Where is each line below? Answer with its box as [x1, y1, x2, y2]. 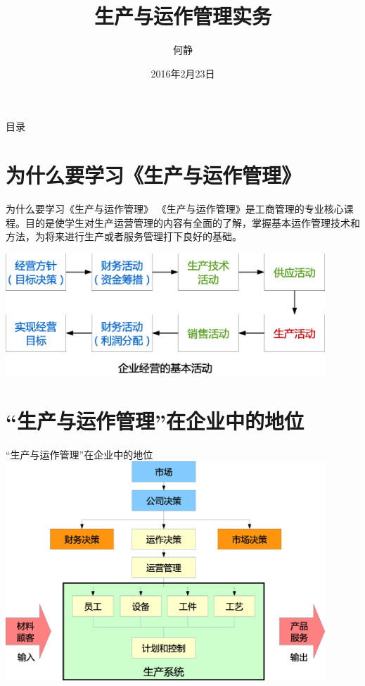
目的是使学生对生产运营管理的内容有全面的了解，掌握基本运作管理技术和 [25, 215, 360, 230]
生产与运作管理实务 [94, 1, 271, 30]
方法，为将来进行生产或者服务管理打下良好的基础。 [6, 229, 242, 244]
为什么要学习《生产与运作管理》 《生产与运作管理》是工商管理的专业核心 [6, 201, 344, 216]
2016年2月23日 [151, 66, 215, 80]
